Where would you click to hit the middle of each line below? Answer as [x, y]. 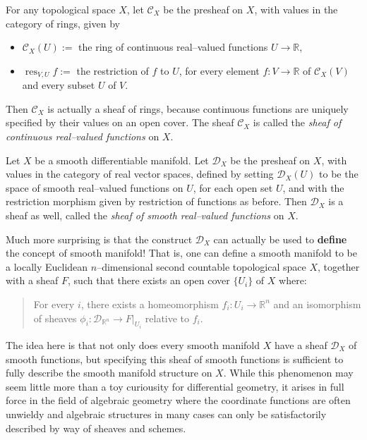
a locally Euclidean [47, 266]
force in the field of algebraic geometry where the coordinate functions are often [178, 400]
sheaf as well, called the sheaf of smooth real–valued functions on [145, 215]
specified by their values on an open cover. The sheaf [120, 122]
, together [339, 266]
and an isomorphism [317, 304]
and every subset [59, 85]
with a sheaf [32, 280]
